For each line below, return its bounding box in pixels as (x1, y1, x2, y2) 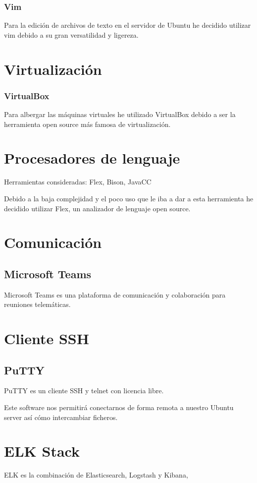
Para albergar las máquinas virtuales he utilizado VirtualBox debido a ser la (4, 109, 236, 119)
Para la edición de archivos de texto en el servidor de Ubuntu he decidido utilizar (4, 20, 251, 30)
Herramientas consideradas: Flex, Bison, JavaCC (4, 177, 152, 187)
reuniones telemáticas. (4, 299, 71, 309)
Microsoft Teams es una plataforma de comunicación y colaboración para (4, 289, 226, 300)
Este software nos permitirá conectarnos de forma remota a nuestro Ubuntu (4, 402, 234, 413)
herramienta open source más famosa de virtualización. (4, 119, 171, 129)
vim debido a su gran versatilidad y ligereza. (4, 29, 139, 40)
